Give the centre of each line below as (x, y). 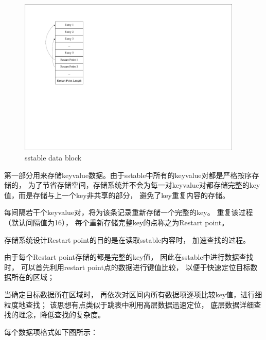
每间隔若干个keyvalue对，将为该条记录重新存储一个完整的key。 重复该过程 (129, 212)
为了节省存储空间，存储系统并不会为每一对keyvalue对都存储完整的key (144, 185)
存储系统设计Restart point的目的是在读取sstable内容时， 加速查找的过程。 (127, 239)
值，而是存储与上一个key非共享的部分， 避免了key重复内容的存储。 (117, 195)
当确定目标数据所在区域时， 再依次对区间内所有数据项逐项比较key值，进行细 (133, 294)
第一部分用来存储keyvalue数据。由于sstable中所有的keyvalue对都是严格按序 (128, 175)
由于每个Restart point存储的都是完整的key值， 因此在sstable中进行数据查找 (129, 257)
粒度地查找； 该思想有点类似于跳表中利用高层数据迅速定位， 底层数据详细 (129, 304)
